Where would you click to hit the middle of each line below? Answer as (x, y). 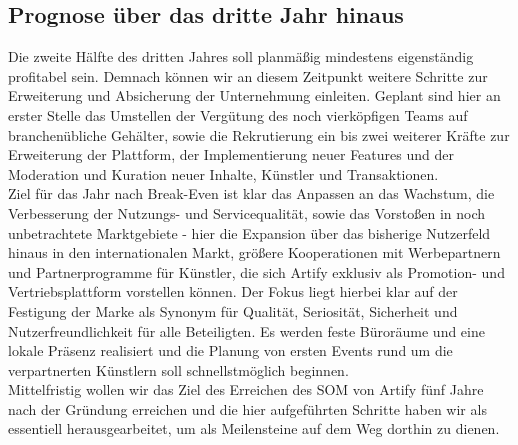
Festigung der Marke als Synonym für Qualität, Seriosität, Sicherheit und (233, 310)
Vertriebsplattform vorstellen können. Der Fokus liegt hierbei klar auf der (233, 291)
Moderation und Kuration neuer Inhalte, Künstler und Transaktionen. (223, 173)
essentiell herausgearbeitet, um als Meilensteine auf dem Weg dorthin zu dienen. (254, 428)
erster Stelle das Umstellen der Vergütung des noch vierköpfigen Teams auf (238, 114)
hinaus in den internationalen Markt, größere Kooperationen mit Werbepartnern (254, 252)
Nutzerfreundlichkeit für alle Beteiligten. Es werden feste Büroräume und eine (246, 330)
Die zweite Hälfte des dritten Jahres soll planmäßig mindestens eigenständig (241, 56)
